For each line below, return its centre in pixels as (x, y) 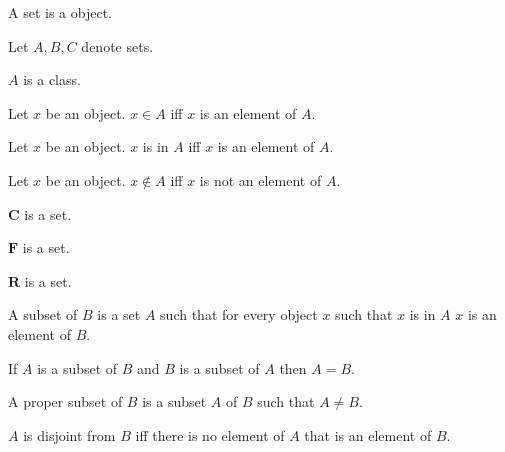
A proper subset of (65, 401)
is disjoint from (69, 434)
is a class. (52, 79)
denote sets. (117, 45)
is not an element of (260, 179)
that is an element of (368, 434)
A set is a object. (60, 12)
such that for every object (239, 314)
